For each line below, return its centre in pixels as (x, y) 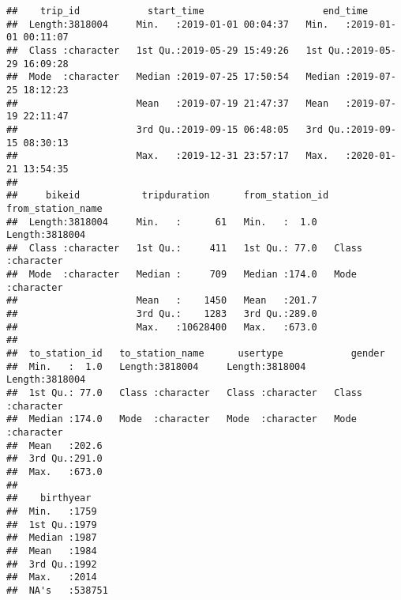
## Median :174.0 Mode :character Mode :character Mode (182, 419)
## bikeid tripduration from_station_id (168, 196)
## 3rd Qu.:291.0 (54, 459)
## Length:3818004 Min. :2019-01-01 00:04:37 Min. (168, 24)
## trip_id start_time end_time (187, 11)
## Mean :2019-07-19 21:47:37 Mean (168, 103)
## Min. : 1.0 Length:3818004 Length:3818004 (156, 366)
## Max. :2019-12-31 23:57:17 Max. (168, 156)
